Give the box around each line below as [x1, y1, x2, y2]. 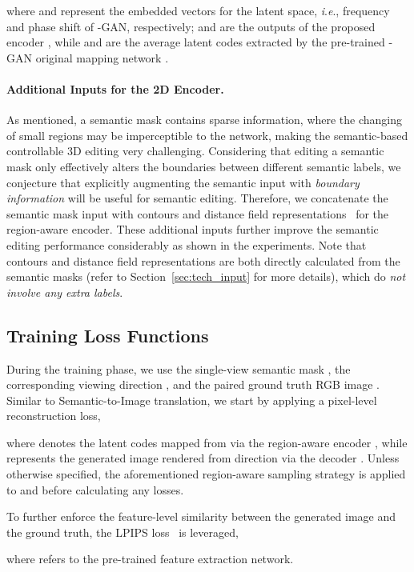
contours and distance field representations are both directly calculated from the [6, 252, 400, 269]
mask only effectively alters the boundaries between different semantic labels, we [6, 158, 401, 174]
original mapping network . [35, 49, 169, 66]
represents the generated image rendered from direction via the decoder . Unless [6, 450, 400, 466]
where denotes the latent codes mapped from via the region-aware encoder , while [6, 434, 408, 450]
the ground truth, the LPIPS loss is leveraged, [6, 523, 239, 540]
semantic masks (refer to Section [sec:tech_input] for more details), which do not [6, 268, 406, 285]
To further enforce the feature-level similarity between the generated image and [6, 508, 396, 525]
